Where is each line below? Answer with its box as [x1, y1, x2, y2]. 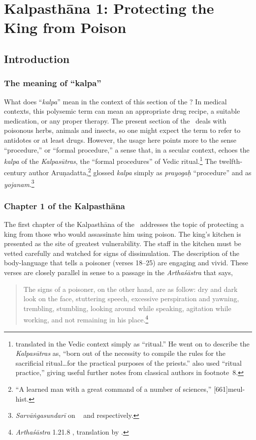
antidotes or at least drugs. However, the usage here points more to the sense [4, 134, 236, 145]
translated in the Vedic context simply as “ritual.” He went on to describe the [15, 338, 250, 348]
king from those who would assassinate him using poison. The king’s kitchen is [4, 228, 241, 239]
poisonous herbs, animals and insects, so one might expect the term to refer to [4, 125, 241, 135]
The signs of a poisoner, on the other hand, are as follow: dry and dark [23, 283, 238, 294]
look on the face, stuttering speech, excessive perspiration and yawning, [23, 293, 239, 304]
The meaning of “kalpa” [4, 77, 101, 89]
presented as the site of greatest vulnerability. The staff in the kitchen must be [4, 238, 241, 249]
